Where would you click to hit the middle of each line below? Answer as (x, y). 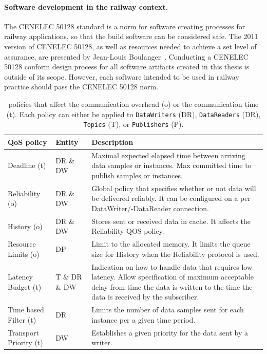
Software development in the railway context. (86, 6)
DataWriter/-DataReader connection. (150, 208)
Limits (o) (24, 254)
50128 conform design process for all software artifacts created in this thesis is (127, 67)
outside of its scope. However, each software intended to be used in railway (122, 76)
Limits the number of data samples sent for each (168, 310)
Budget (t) (25, 286)
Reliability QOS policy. (128, 231)
